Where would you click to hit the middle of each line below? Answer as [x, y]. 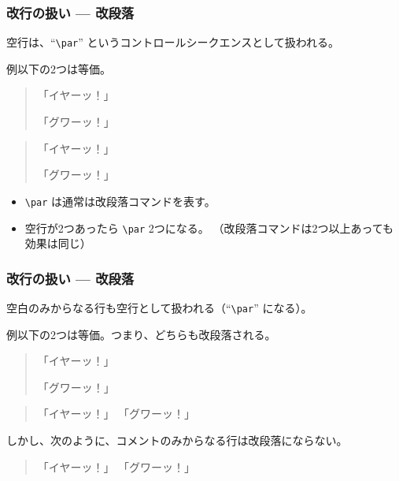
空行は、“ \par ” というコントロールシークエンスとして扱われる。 [173, 42]
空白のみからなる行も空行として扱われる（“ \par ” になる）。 [159, 307]
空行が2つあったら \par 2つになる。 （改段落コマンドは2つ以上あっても [209, 227]
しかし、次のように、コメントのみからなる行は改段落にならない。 [177, 440]
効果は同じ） [58, 243]
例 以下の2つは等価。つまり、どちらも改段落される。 [141, 334]
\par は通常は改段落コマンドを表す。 [120, 201]
